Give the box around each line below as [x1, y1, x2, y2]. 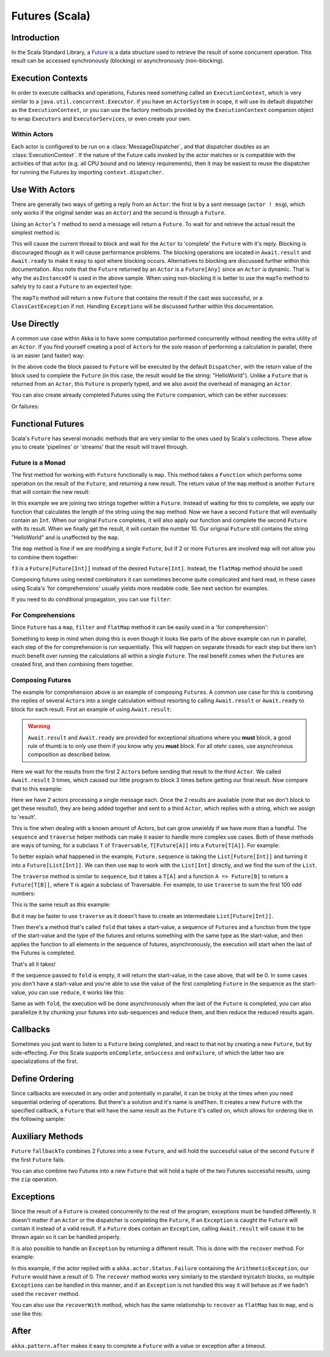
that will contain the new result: [11, 488, 90, 495]
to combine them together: [11, 553, 79, 561]
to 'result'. [11, 813, 37, 820]
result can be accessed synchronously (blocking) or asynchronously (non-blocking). [11, 57, 224, 64]
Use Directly [11, 318, 59, 329]
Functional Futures [11, 419, 85, 429]
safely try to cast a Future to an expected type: [11, 283, 133, 290]
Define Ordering [11, 1073, 75, 1084]
